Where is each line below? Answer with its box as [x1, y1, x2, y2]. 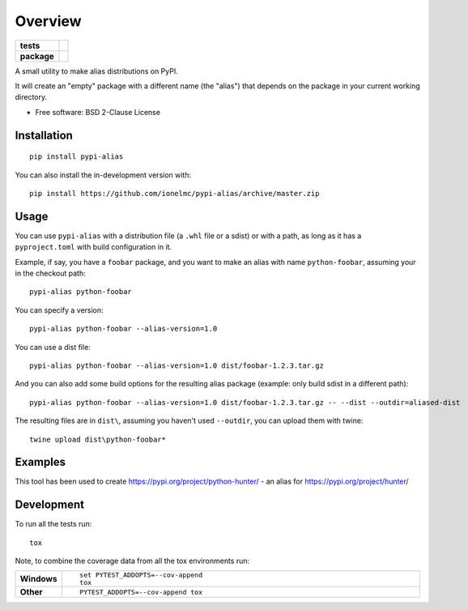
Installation [15, 128, 73, 142]
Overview [15, 12, 82, 30]
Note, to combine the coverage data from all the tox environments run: [15, 556, 250, 566]
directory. [15, 92, 48, 102]
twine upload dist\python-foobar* [29, 434, 166, 444]
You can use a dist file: [15, 342, 91, 352]
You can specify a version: [15, 305, 104, 315]
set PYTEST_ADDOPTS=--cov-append [79, 571, 202, 579]
